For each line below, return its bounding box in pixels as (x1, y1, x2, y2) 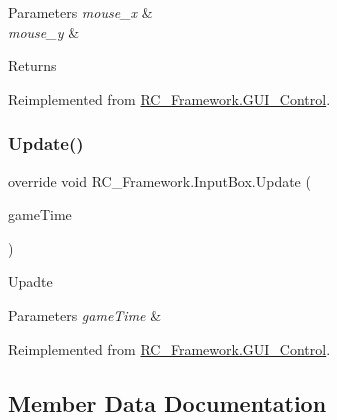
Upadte (8, 271, 53, 292)
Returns (8, 55, 57, 76)
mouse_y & (8, 21, 80, 42)
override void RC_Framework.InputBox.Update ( (8, 170, 311, 191)
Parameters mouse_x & (8, 2, 153, 22)
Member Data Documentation (8, 387, 327, 418)
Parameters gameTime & (8, 304, 162, 325)
